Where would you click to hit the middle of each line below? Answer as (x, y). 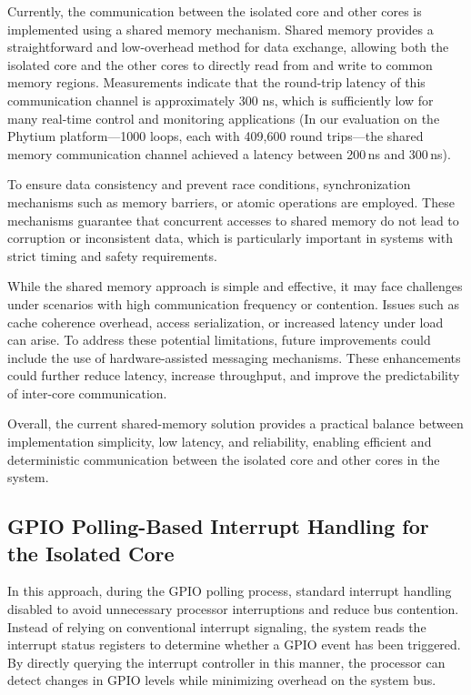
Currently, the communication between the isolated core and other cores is (215, 11)
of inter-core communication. (87, 393)
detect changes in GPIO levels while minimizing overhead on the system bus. (222, 680)
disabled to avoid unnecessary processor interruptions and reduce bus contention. (233, 609)
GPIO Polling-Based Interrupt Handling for (218, 526)
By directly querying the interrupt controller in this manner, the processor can (226, 662)
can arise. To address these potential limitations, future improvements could (219, 340)
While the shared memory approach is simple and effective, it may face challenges (235, 286)
